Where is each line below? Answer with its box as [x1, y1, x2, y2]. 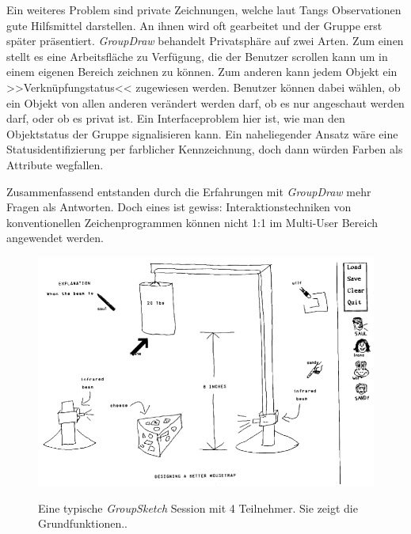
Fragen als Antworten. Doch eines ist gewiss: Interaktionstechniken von [6, 199, 352, 215]
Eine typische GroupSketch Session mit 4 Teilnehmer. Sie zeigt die [38, 499, 358, 516]
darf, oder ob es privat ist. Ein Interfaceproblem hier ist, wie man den [6, 110, 345, 127]
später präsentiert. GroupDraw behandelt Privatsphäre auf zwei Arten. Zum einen [6, 32, 404, 49]
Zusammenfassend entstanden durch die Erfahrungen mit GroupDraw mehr [6, 183, 371, 199]
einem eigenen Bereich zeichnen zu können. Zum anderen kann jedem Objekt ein [6, 63, 398, 80]
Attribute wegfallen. [6, 156, 104, 172]
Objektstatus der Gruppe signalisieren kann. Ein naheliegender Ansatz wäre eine [6, 125, 398, 142]
